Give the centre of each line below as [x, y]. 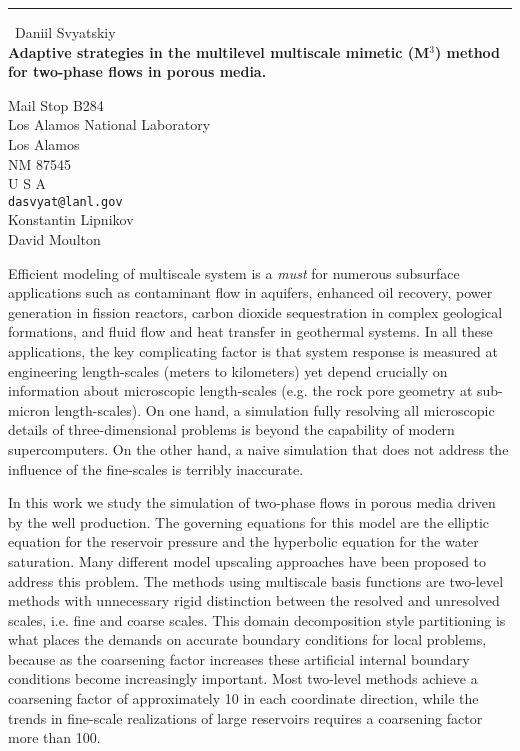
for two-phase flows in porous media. [137, 71]
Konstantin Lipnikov [71, 219]
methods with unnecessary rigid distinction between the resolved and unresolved [254, 600]
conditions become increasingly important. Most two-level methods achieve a [243, 678]
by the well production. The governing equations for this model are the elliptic [248, 521]
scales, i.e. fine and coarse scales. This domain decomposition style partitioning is [257, 619]
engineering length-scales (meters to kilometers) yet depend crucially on [228, 370]
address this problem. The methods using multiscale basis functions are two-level [256, 580]
